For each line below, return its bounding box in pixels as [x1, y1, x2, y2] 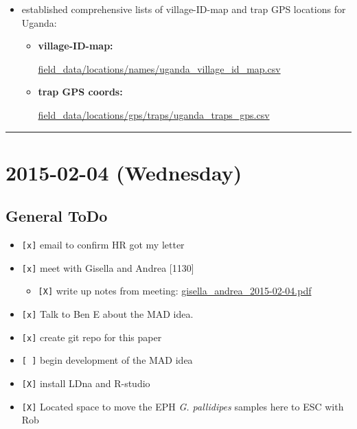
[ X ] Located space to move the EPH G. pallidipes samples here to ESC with [21, 399, 344, 413]
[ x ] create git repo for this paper [21, 329, 162, 344]
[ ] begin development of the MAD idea [21, 353, 193, 367]
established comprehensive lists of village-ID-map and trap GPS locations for [21, 2, 346, 16]
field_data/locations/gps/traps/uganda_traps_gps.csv [38, 107, 270, 121]
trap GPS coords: [38, 84, 123, 99]
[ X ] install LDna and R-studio [21, 376, 150, 391]
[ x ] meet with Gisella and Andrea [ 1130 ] [21, 260, 194, 275]
